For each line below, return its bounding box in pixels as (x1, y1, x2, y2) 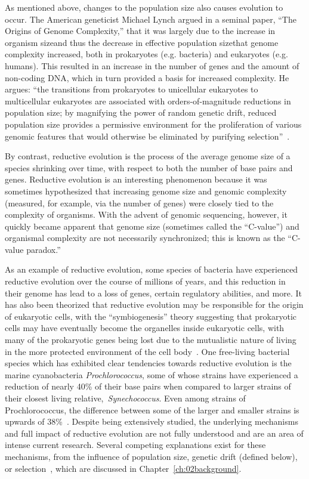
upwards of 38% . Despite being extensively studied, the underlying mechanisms (5, 415, 298, 428)
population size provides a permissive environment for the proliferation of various (5, 118, 302, 130)
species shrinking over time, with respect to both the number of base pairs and (5, 161, 293, 174)
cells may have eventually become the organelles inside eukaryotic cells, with (5, 322, 285, 334)
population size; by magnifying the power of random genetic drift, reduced (5, 106, 277, 119)
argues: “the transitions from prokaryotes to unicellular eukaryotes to (5, 83, 258, 95)
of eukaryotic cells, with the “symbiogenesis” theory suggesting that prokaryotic (5, 310, 297, 322)
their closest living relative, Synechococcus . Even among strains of (5, 392, 246, 404)
